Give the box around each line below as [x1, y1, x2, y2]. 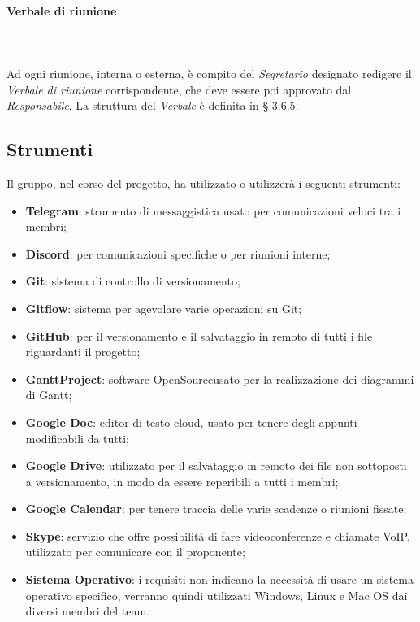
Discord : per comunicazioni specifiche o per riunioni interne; [25, 245, 331, 262]
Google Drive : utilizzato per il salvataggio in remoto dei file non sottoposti [25, 457, 407, 474]
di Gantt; [25, 386, 72, 403]
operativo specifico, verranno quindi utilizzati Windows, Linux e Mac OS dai [25, 586, 408, 603]
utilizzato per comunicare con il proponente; [25, 543, 245, 560]
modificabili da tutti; [25, 429, 130, 446]
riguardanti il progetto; [25, 343, 141, 360]
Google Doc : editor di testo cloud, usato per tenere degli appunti [25, 413, 357, 430]
